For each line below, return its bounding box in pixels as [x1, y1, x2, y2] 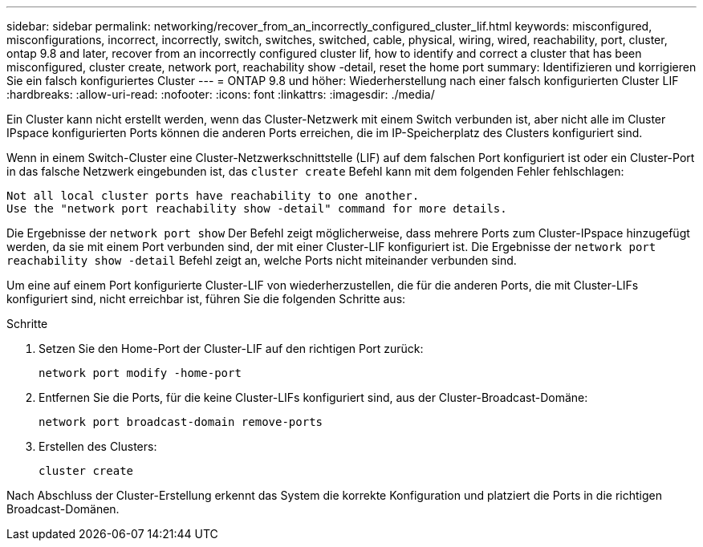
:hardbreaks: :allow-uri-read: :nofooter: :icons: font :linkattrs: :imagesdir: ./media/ [6, 87, 435, 101]
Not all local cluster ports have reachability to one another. [6, 189, 420, 202]
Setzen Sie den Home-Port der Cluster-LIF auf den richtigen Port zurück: [39, 342, 424, 355]
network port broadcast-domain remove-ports [39, 415, 323, 428]
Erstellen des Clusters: [39, 440, 157, 453]
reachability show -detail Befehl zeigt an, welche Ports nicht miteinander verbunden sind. [6, 253, 517, 267]
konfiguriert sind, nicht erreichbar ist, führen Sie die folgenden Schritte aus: [6, 292, 406, 306]
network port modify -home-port [39, 367, 242, 379]
